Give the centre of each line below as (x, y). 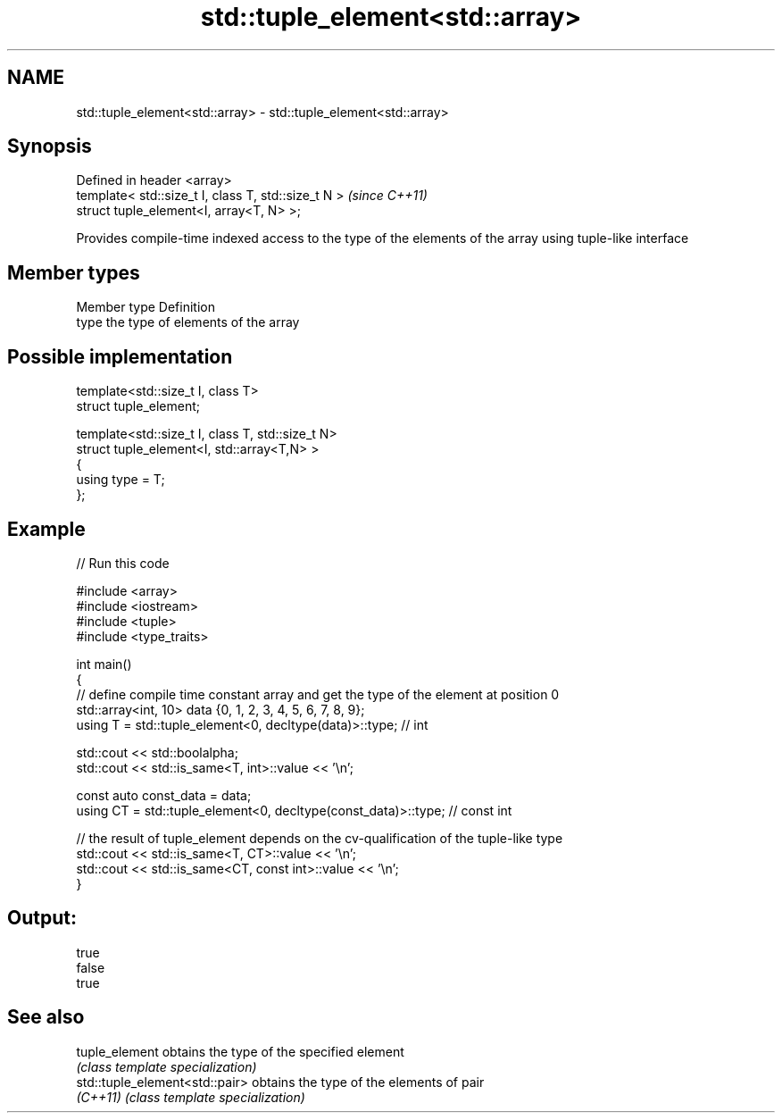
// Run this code (123, 563)
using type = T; (121, 480)
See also (46, 1017)
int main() (104, 664)
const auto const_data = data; (164, 795)
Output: (42, 918)
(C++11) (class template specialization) (191, 1097)
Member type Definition (146, 307)
